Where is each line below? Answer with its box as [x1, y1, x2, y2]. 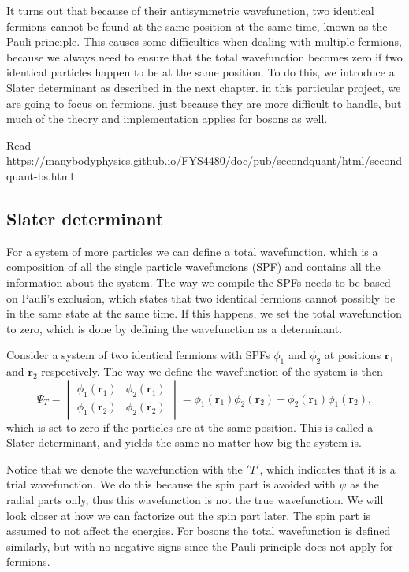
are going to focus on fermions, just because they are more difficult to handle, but [6, 95, 402, 111]
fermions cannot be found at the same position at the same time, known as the [6, 17, 388, 34]
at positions [324, 347, 381, 363]
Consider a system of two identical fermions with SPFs [6, 347, 270, 363]
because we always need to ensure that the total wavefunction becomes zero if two [6, 48, 403, 65]
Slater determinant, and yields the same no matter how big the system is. [6, 434, 362, 451]
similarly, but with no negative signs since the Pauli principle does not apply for [6, 537, 393, 554]
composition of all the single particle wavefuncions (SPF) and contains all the [6, 258, 381, 275]
